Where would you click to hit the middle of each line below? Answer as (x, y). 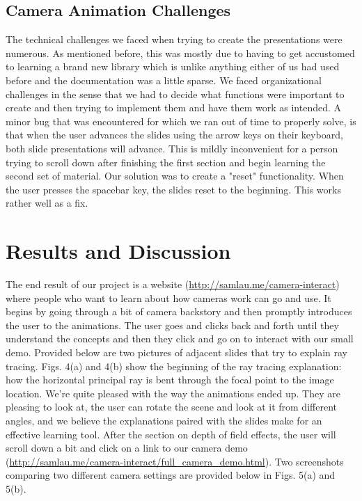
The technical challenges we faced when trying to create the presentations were (174, 39)
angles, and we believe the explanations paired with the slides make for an (164, 420)
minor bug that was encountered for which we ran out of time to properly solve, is (181, 121)
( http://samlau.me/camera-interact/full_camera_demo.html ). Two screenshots (175, 461)
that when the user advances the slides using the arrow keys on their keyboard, (174, 135)
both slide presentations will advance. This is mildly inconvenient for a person (172, 148)
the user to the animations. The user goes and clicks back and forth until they (172, 325)
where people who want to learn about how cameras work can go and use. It (168, 297)
